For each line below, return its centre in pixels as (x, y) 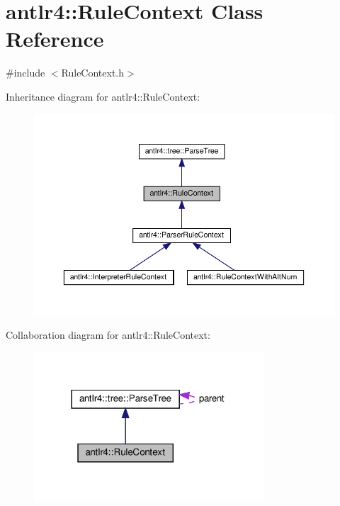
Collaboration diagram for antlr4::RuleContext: (108, 335)
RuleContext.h (93, 73)
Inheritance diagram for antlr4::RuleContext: (103, 96)
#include (25, 73)
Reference (55, 39)
